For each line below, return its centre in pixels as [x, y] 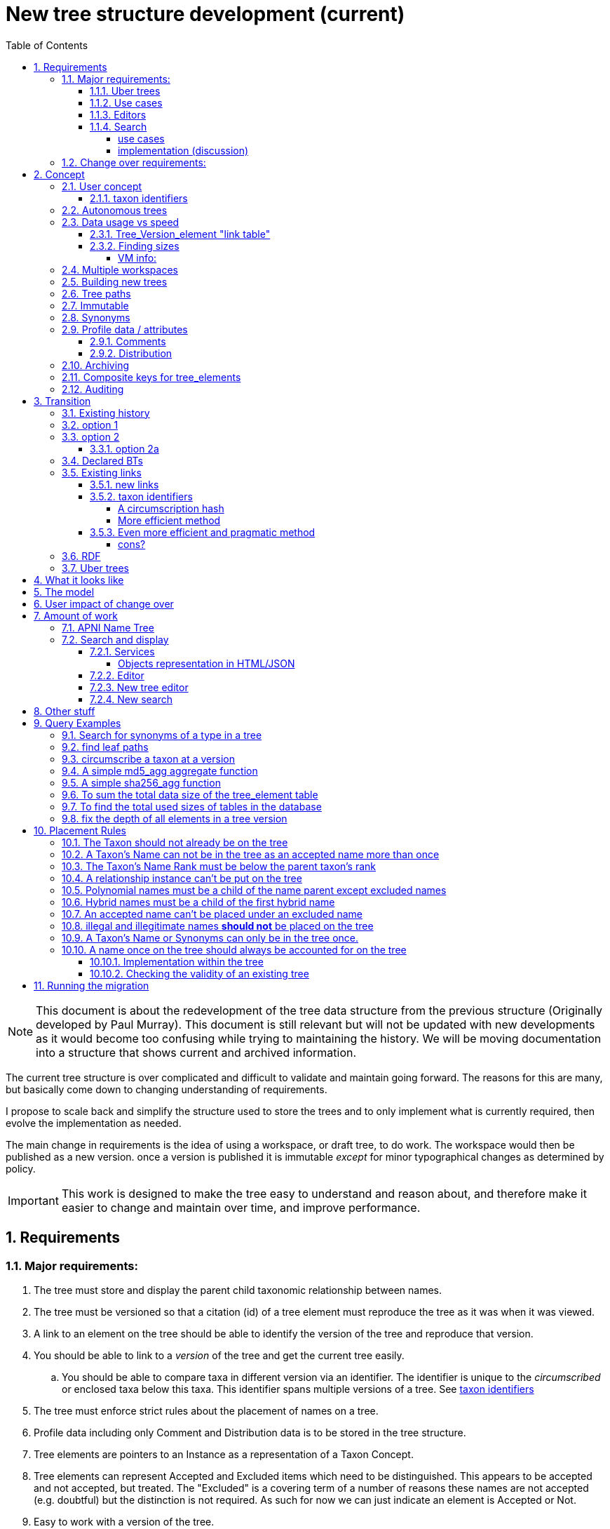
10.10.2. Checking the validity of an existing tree [199, 973]
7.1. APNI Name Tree [108, 627]
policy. [21, 1168]
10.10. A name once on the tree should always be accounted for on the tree [234, 949]
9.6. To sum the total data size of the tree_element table [190, 794]
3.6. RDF [81, 556]
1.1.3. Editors [118, 114]
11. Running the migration [91, 985]
